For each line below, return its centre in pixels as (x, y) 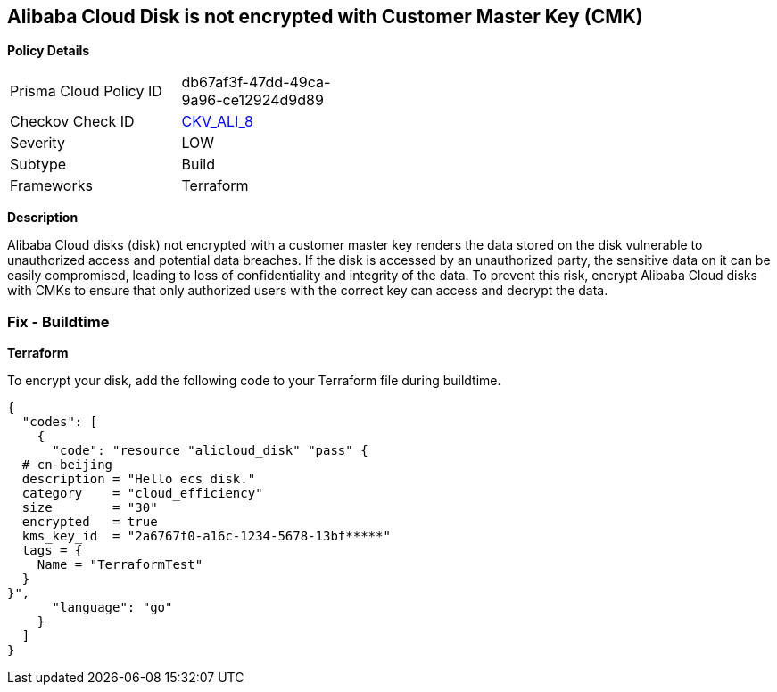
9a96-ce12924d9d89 (252, 100)
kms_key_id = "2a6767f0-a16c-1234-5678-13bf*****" (206, 536)
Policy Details (49, 51)
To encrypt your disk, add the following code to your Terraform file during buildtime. (254, 381)
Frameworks (51, 186)
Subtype (38, 165)
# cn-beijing (67, 465)
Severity (37, 143)
